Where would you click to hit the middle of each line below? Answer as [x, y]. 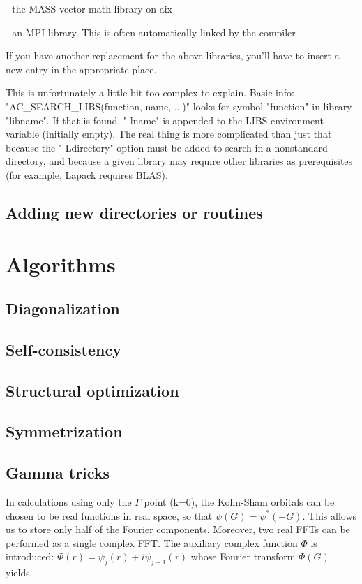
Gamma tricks [58, 473]
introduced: [30, 556]
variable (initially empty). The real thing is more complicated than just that [169, 134]
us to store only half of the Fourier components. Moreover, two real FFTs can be [178, 529]
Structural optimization [92, 390]
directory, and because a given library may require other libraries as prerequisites [179, 161]
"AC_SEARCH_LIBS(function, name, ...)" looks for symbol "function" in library [179, 106]
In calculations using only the [69, 502]
